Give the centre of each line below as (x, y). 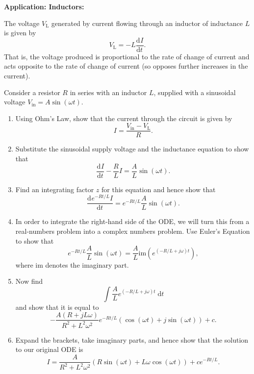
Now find (29, 281)
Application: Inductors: (44, 6)
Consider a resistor (32, 92)
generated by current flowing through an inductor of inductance (147, 23)
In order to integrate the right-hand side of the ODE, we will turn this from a (132, 221)
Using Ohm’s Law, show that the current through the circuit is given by (124, 118)
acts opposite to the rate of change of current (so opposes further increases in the (126, 66)
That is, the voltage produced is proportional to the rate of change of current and (127, 56)
